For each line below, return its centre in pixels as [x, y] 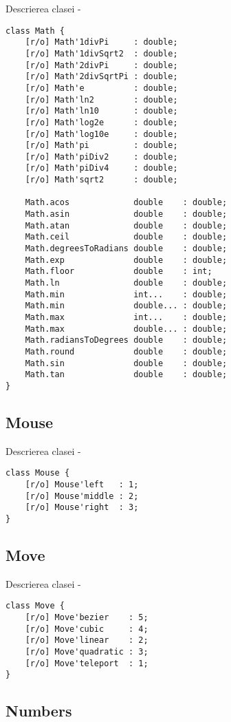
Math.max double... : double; [126, 329]
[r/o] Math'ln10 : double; [101, 111]
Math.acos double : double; [126, 203]
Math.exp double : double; [126, 260]
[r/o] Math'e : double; [101, 88]
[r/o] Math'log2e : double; [101, 122]
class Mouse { [38, 473]
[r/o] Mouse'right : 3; [82, 508]
